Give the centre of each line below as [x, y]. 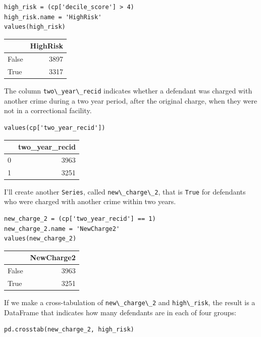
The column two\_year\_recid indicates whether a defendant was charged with [128, 91]
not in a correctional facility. [48, 110]
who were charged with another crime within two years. [90, 201]
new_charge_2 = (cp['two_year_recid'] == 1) [80, 219]
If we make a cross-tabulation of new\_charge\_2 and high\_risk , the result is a [130, 302]
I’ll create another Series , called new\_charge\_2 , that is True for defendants [125, 191]
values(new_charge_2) [40, 239]
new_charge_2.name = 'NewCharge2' [62, 229]
